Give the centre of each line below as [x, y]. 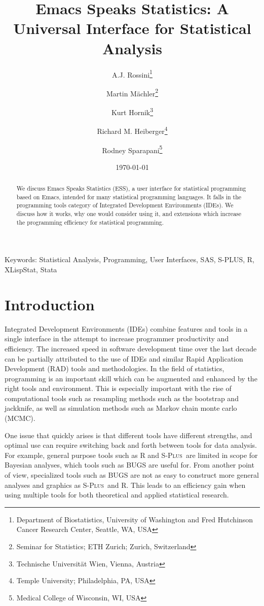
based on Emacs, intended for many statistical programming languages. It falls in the [129, 197]
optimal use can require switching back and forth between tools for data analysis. [131, 445]
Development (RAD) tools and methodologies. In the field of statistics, [115, 368]
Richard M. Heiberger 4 [132, 130]
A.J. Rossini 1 [132, 74]
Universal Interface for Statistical [132, 28]
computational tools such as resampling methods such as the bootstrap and [122, 398]
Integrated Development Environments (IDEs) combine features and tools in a [126, 328]
